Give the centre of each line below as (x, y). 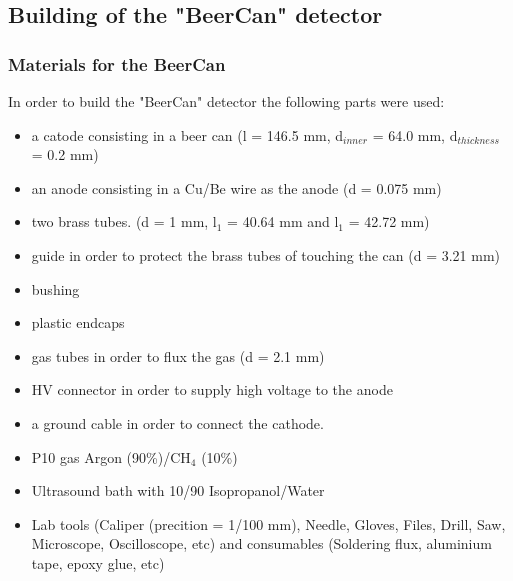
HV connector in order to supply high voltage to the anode (212, 389)
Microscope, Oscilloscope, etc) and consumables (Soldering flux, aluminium (261, 543)
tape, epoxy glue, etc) (98, 562)
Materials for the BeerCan (117, 63)
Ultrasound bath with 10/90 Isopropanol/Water (178, 490)
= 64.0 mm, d (415, 134)
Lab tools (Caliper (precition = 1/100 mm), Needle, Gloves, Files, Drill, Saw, (268, 523)
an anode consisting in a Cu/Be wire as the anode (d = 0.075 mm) (236, 187)
